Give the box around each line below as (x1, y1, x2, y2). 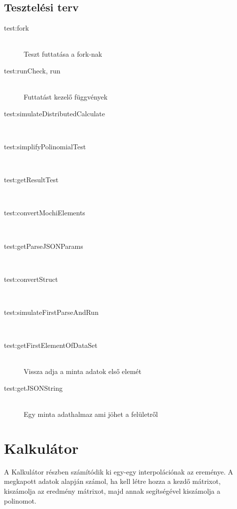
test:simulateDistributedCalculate (4, 108, 105, 118)
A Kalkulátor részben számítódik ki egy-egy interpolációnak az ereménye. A (4, 466, 234, 476)
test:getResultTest (4, 174, 59, 185)
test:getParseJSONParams (4, 240, 83, 251)
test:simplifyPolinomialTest (4, 141, 86, 151)
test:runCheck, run (4, 65, 61, 75)
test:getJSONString (4, 382, 63, 393)
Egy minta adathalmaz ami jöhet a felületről (24, 409, 158, 419)
